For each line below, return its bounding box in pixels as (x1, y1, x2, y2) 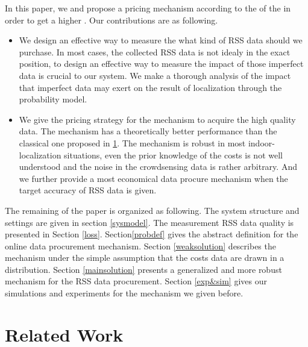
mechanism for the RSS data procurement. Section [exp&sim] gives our (5, 275, 267, 287)
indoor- (248, 136, 275, 149)
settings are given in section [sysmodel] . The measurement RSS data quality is (5, 216, 294, 228)
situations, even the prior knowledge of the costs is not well (64, 148, 283, 161)
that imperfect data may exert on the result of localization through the (19, 81, 282, 93)
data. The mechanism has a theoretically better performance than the (19, 125, 277, 137)
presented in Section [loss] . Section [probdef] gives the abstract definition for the (5, 228, 298, 240)
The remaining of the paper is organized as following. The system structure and (5, 204, 300, 216)
